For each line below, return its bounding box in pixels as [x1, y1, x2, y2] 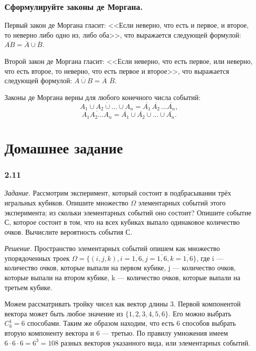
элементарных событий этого [138, 197, 226, 207]
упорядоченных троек [4, 252, 70, 263]
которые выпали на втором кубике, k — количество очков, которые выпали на [4, 272, 241, 283]
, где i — [196, 252, 223, 263]
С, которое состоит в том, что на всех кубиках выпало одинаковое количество [4, 217, 240, 227]
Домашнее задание [4, 137, 123, 157]
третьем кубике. [4, 282, 52, 292]
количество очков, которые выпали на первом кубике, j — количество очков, [4, 262, 236, 273]
